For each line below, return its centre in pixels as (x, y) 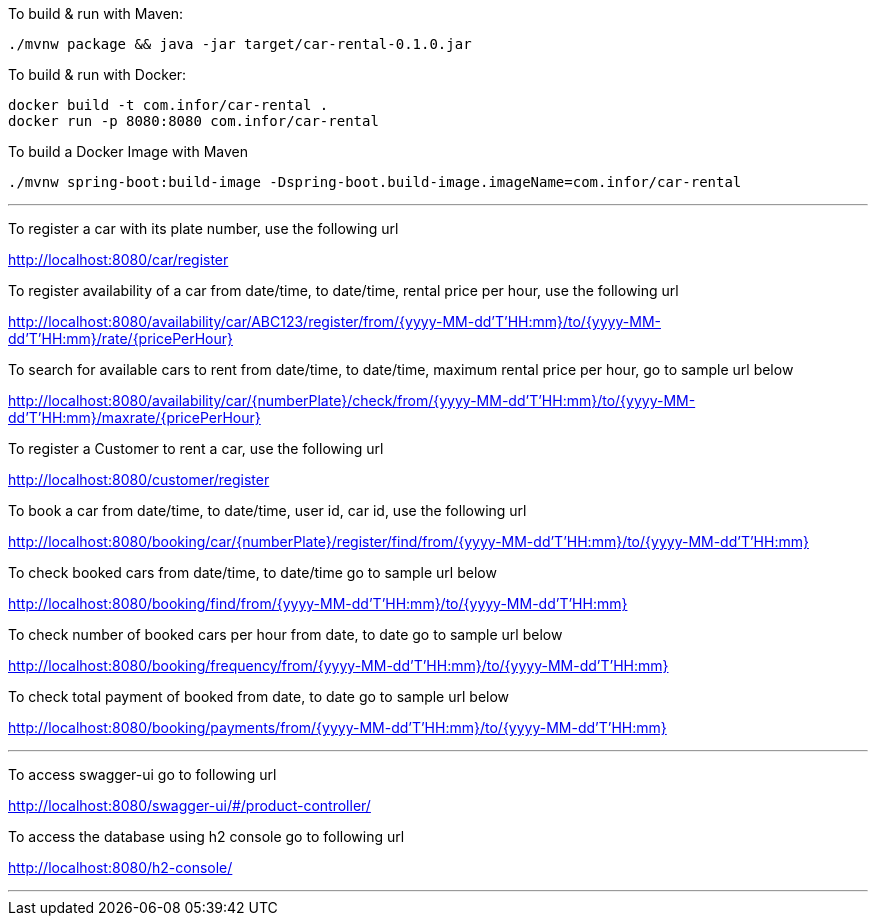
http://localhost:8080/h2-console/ (120, 867)
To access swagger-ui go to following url (142, 774)
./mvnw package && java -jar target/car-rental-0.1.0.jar (240, 44)
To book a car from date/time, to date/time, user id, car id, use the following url (267, 510)
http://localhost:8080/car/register (118, 259)
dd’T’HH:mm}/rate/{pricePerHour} (120, 338)
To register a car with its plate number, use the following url (203, 228)
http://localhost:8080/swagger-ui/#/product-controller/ (189, 805)
